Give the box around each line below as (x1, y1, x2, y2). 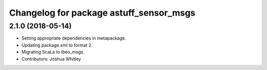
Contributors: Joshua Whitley (21, 56, 81, 62)
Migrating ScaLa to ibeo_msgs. (21, 49, 85, 55)
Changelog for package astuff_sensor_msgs (9, 7, 195, 18)
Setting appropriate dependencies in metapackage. (21, 35, 126, 41)
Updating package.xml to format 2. (21, 42, 92, 48)
